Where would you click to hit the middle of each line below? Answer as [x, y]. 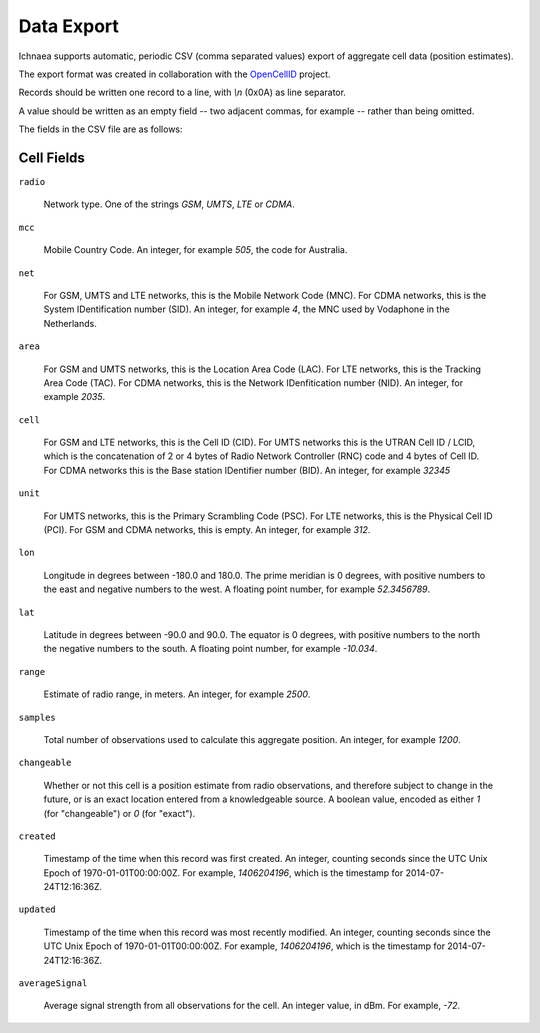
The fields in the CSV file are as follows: [101, 129]
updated [37, 909]
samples [37, 717]
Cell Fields [51, 157]
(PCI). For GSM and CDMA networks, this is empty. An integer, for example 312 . [207, 530]
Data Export [69, 26]
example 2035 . [74, 397]
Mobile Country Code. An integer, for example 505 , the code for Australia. [195, 250]
